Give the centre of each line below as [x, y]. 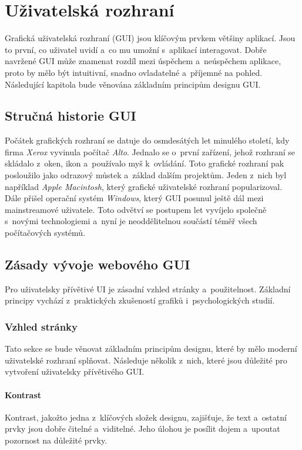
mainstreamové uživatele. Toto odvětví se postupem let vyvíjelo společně [136, 209]
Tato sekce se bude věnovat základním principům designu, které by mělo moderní [151, 349]
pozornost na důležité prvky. [56, 440]
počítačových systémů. [45, 233]
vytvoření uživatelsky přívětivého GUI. [75, 371]
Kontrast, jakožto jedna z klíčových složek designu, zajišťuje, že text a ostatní [146, 417]
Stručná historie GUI [71, 116]
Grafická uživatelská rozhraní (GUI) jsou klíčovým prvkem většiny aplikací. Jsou [150, 38]
